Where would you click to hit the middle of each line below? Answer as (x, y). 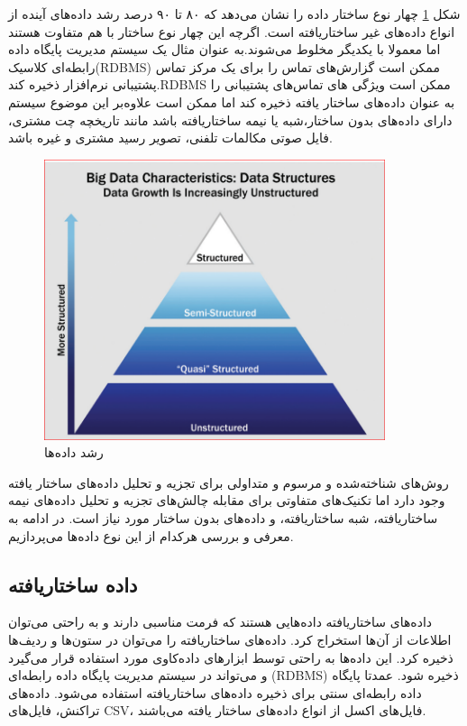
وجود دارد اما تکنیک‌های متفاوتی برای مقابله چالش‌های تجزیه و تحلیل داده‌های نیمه (227, 500)
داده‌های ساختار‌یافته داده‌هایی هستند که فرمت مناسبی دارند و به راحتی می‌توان (220, 622)
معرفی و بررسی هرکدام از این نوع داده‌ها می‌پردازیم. (151, 535)
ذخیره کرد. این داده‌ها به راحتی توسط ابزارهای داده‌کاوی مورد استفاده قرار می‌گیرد (231, 657)
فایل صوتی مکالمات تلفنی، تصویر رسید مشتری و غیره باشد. (170, 138)
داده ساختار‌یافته (73, 584)
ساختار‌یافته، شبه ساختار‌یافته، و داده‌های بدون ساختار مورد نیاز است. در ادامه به (223, 518)
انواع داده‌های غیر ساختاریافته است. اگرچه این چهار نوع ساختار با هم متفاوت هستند (232, 31)
